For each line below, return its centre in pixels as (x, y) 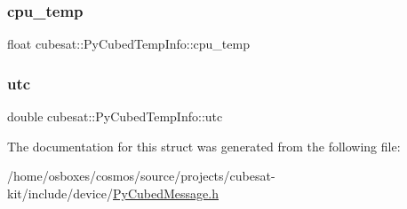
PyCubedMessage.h (166, 193)
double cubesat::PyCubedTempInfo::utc (115, 116)
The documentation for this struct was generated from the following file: (204, 146)
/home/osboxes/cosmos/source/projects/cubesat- (141, 176)
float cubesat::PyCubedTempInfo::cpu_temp (128, 44)
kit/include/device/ (60, 193)
